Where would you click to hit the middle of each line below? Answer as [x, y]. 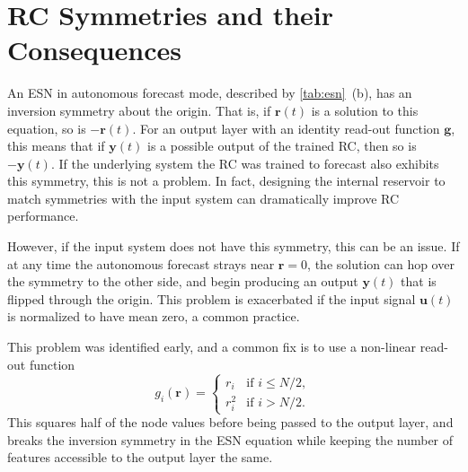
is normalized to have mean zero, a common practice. [154, 316]
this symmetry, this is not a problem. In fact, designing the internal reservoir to [226, 181]
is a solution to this [365, 110]
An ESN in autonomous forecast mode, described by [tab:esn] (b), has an [210, 93]
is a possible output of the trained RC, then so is [282, 146]
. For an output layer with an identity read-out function [286, 128]
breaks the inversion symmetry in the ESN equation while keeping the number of [230, 439]
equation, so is [47, 128]
